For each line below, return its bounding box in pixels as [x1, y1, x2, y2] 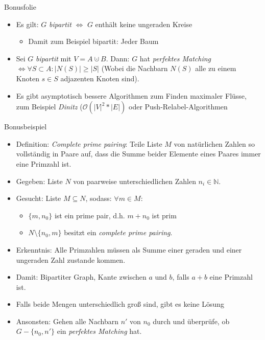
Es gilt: [16, 18, 39, 29]
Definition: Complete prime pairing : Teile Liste [16, 138, 162, 149]
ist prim [152, 210, 177, 220]
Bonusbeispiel [4, 121, 47, 132]
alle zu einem [195, 63, 236, 74]
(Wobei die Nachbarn [101, 63, 168, 74]
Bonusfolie [4, 2, 36, 12]
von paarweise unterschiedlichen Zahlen [73, 175, 196, 186]
